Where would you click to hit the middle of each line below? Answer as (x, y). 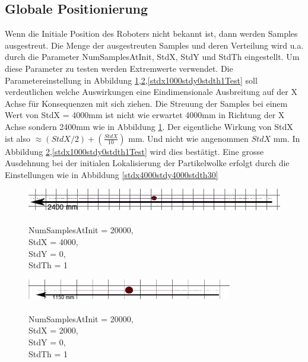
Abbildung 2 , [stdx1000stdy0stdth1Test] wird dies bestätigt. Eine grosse (134, 151)
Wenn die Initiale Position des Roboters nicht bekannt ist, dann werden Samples (151, 34)
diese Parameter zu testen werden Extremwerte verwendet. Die (119, 68)
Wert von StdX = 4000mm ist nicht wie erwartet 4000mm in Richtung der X (145, 115)
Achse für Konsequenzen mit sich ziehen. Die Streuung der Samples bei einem (146, 103)
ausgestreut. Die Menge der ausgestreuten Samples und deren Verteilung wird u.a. (154, 45)
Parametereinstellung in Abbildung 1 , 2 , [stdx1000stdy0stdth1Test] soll (131, 80)
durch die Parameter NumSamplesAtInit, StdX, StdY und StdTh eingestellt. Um (152, 57)
